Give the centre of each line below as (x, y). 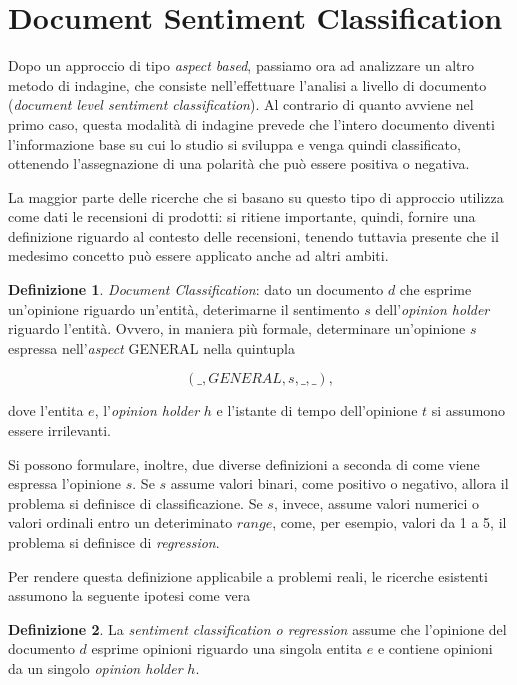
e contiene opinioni (435, 648)
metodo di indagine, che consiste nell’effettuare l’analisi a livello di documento (247, 84)
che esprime (435, 289)
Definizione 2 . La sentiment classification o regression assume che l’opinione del (257, 628)
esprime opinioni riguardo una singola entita (227, 648)
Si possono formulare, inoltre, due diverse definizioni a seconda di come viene (244, 463)
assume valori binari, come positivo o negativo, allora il (339, 483)
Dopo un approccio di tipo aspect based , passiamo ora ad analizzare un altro (241, 65)
